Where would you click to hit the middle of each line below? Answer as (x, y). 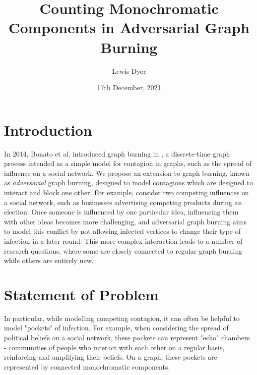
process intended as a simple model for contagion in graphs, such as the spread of (128, 163)
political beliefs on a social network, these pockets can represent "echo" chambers (127, 338)
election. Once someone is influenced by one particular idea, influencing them (121, 212)
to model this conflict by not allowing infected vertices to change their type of (122, 231)
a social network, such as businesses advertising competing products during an (123, 202)
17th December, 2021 (129, 87)
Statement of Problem (81, 294)
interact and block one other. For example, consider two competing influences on (127, 192)
